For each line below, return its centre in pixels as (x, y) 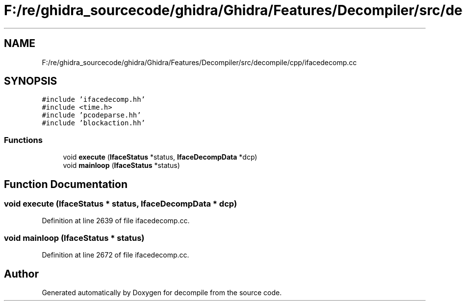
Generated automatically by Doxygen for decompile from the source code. (162, 293)
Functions (23, 140)
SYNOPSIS (31, 81)
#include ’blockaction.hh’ (94, 123)
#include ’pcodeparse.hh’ (91, 115)
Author (21, 274)
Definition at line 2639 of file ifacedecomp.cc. (116, 221)
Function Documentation (66, 184)
